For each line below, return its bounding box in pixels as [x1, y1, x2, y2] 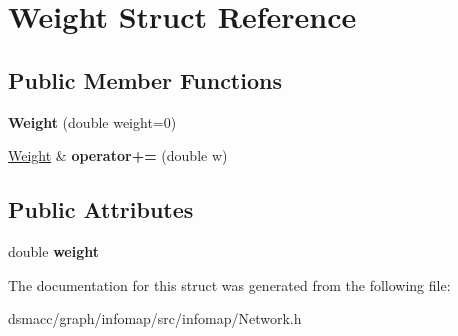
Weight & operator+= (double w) [8, 145, 228, 166]
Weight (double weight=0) [8, 111, 177, 132]
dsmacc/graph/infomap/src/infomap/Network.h [8, 308, 302, 329]
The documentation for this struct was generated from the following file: [8, 274, 451, 295]
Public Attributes [8, 194, 194, 225]
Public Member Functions [8, 64, 282, 95]
